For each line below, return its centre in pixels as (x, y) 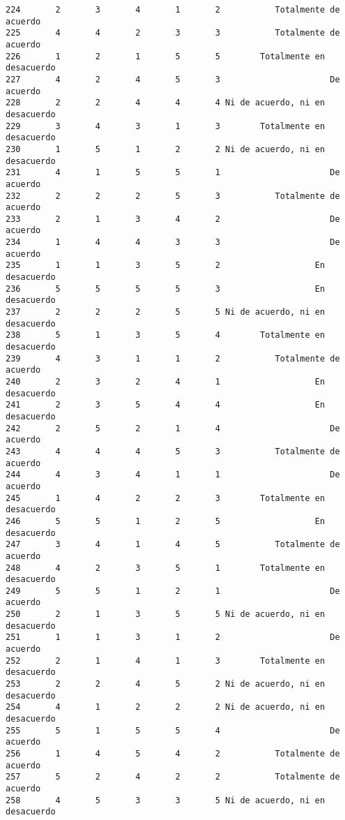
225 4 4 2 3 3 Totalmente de (173, 33)
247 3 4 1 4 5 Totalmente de (173, 545)
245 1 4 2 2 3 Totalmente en (166, 498)
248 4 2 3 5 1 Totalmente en (166, 568)
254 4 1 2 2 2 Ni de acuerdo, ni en (166, 707)
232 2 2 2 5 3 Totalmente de (173, 196)
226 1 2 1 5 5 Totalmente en (166, 56)
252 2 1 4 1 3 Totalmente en (166, 661)
